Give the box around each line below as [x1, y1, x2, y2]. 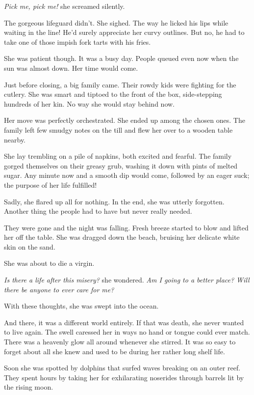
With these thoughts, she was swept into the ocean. [4, 301, 159, 311]
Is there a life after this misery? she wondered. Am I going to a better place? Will [4, 275, 250, 285]
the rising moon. [4, 382, 53, 392]
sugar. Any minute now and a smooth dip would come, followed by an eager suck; [4, 170, 250, 180]
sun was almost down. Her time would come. [4, 62, 138, 73]
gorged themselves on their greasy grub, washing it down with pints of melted [4, 160, 238, 170]
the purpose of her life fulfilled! [4, 179, 97, 190]
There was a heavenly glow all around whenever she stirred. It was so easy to [4, 337, 236, 347]
